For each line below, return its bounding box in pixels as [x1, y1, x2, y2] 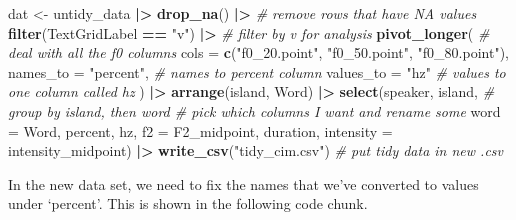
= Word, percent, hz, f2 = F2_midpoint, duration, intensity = [8, 120, 393, 141]
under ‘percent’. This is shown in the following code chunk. [8, 193, 368, 214]
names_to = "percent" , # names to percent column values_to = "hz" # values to [8, 61, 506, 82]
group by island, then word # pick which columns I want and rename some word [8, 100, 501, 121]
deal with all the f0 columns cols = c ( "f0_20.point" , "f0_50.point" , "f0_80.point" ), [8, 42, 509, 63]
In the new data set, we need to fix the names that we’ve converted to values [8, 173, 479, 194]
